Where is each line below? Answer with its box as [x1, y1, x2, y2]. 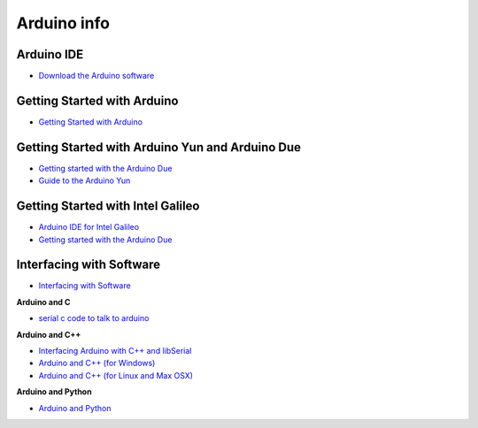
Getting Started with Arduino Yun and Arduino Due [16, 140, 301, 155]
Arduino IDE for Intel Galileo [38, 222, 140, 233]
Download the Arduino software [38, 71, 155, 81]
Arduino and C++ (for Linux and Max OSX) [38, 370, 194, 380]
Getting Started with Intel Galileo [16, 199, 200, 214]
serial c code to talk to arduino [38, 313, 150, 324]
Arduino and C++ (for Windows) [38, 358, 156, 369]
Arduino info [16, 13, 111, 33]
